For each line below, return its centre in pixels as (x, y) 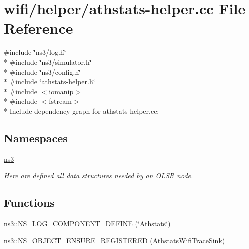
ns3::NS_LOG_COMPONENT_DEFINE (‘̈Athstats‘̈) (87, 223)
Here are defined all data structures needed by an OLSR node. (99, 175)
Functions (29, 202)
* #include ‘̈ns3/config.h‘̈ (43, 72)
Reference (39, 28)
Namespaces (36, 137)
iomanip (61, 91)
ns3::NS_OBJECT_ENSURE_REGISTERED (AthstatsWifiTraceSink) (115, 240)
